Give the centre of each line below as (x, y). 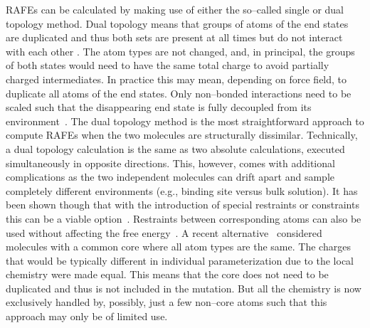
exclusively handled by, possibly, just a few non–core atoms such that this (166, 302)
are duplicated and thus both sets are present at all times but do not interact (174, 37)
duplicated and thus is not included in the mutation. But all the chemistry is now (184, 288)
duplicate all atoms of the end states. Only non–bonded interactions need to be (179, 93)
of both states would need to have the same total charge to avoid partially (168, 65)
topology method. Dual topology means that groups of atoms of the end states (177, 23)
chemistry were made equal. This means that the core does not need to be (167, 274)
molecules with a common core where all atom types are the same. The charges (178, 247)
